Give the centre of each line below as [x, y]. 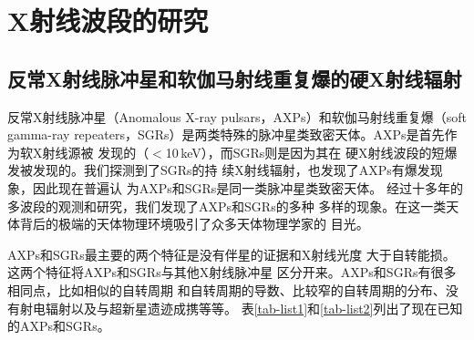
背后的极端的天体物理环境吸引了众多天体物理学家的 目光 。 [194, 224]
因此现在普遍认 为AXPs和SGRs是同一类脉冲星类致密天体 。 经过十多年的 [247, 187]
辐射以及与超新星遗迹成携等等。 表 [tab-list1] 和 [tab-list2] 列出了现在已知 [254, 308]
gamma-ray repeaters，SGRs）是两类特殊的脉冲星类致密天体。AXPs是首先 [226, 134]
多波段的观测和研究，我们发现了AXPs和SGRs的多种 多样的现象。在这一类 [227, 206]
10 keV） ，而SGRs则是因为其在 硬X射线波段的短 [305, 152]
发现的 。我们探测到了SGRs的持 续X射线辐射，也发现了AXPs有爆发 [231, 170]
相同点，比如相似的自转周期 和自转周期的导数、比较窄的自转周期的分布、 [227, 289]
